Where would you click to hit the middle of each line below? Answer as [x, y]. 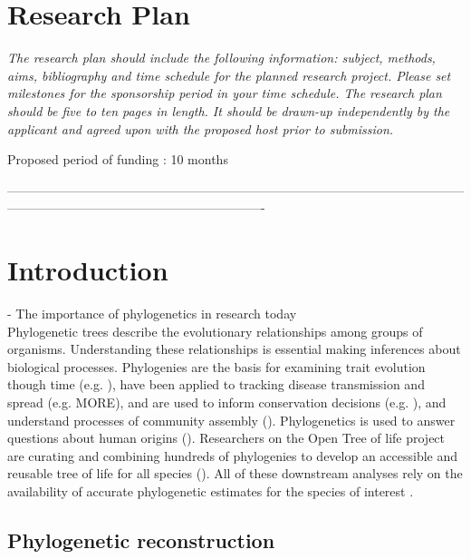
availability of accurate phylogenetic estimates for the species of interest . [211, 490]
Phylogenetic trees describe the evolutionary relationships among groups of [215, 331]
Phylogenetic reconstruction [141, 539]
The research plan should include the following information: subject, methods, [221, 58]
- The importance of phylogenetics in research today [152, 313]
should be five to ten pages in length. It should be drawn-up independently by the [229, 110]
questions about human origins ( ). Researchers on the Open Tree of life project [226, 438]
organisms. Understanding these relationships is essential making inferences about [234, 349]
